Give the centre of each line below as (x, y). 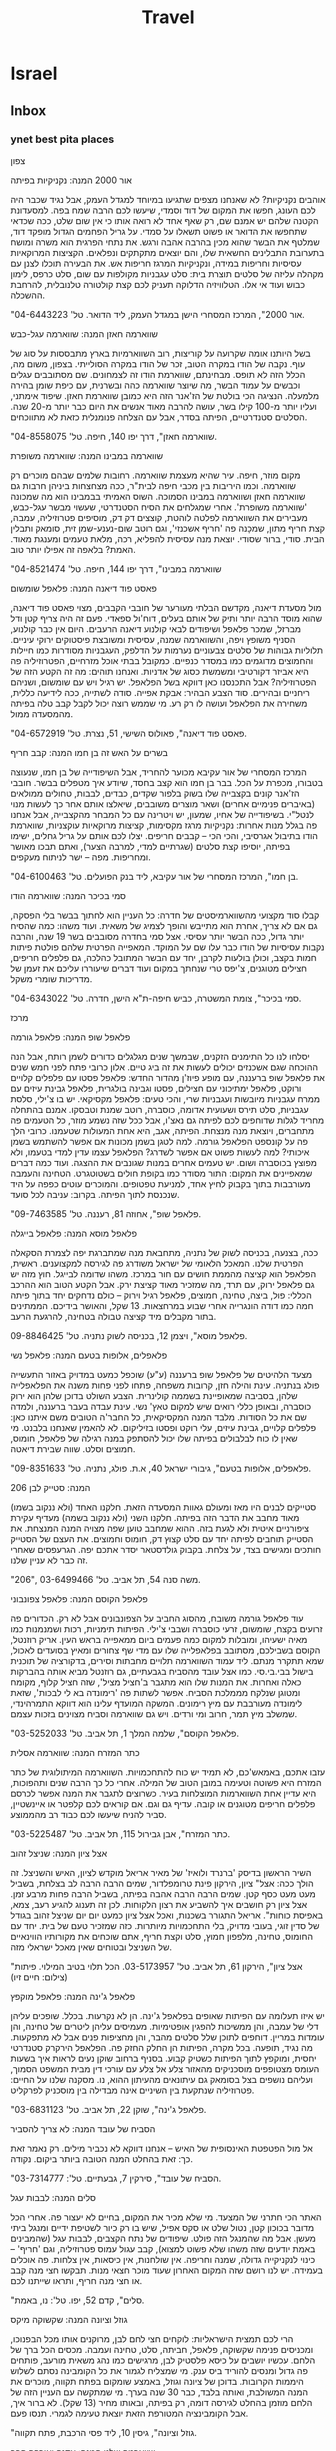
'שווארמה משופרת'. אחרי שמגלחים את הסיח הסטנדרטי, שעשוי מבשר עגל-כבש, (159, 507)
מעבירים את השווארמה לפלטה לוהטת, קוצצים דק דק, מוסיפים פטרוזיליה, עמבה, (159, 517)
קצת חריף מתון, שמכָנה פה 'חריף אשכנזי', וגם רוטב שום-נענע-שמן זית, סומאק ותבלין (167, 528)
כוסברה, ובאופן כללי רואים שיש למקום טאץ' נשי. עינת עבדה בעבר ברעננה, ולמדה (161, 1406)
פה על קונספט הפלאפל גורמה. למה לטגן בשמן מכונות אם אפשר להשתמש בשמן (159, 1141)
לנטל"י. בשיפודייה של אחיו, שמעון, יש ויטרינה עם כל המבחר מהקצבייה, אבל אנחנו (162, 814)
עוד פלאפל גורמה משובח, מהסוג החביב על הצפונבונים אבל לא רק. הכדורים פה (157, 1618)
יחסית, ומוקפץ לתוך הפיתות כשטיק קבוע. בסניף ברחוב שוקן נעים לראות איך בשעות (163, 2058)
